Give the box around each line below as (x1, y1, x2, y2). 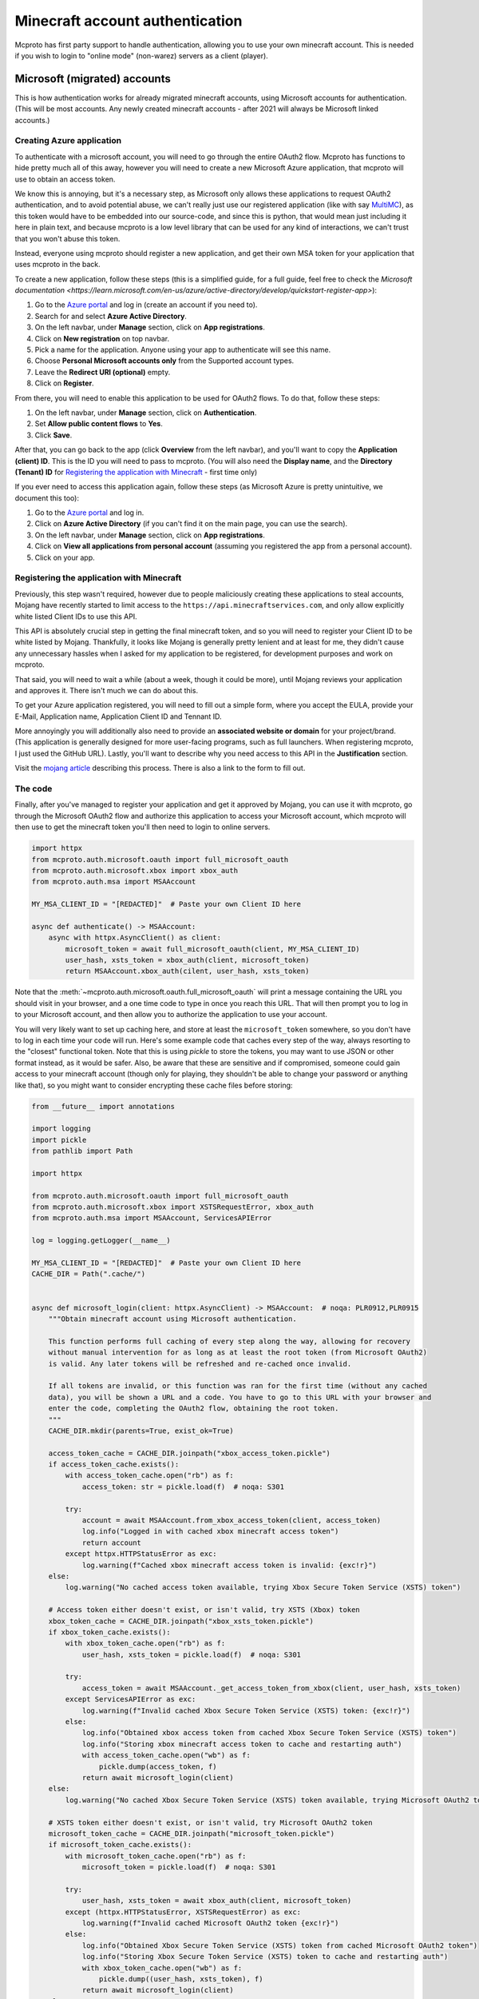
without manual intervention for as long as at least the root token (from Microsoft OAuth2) (48, 1348, 427, 1357)
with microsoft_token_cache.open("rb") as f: (65, 1851, 247, 1861)
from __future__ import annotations (31, 1102, 176, 1111)
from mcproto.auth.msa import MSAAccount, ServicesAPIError (31, 1214, 272, 1223)
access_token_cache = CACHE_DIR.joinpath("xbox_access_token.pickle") (48, 1448, 331, 1458)
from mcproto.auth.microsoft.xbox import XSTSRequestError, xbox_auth (31, 1203, 315, 1211)
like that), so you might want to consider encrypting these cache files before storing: (14, 1080, 293, 1090)
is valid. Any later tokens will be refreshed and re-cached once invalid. (48, 1359, 352, 1368)
